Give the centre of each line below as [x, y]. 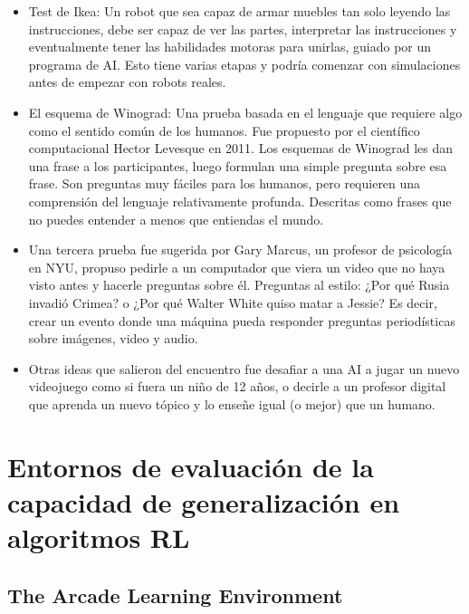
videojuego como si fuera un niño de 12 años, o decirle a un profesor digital [237, 386]
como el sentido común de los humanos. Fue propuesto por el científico [224, 130]
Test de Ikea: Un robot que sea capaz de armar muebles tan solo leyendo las [239, 11]
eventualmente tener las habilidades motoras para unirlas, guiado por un [230, 47]
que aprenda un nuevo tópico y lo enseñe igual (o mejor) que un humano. [232, 403]
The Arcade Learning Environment [175, 595]
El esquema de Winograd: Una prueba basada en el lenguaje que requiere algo [245, 112]
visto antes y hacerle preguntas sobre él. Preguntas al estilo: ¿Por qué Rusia [239, 285]
